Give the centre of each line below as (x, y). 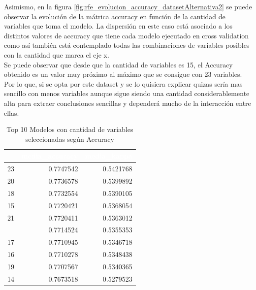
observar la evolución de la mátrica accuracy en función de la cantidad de (115, 16)
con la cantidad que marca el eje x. (57, 54)
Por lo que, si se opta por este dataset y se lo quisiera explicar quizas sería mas (123, 83)
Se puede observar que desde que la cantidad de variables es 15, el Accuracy (118, 64)
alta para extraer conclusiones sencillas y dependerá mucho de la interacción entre (128, 103)
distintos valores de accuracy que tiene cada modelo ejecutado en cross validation (127, 35)
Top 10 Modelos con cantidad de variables (70, 129)
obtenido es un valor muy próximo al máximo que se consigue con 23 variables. (123, 74)
